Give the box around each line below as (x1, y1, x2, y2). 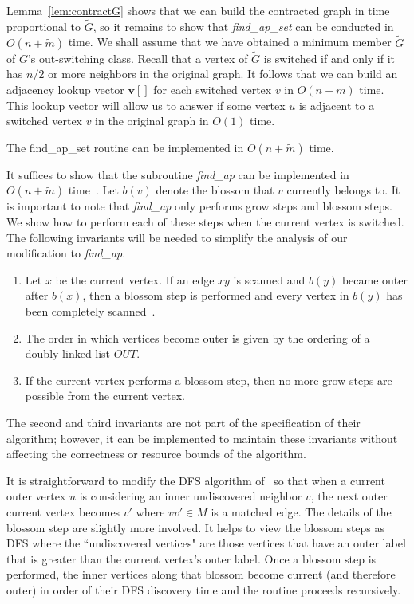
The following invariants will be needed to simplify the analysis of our (6, 229, 348, 245)
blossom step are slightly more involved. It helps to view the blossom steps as (6, 519, 385, 535)
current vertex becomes (6, 503, 120, 520)
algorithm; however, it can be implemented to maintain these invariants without (6, 429, 398, 446)
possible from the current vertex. (25, 387, 185, 404)
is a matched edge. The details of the (211, 503, 392, 520)
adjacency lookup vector (6, 81, 124, 98)
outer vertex (6, 488, 66, 504)
